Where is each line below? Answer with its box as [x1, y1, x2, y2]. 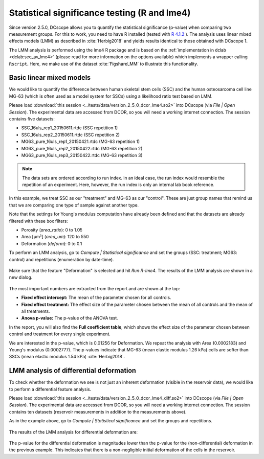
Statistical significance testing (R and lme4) [9, 7, 191, 18]
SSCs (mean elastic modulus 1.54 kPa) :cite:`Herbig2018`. [9, 354, 125, 360]
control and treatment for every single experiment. [9, 331, 110, 337]
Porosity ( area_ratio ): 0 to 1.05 [21, 227, 83, 233]
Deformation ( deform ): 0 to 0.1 [21, 240, 82, 247]
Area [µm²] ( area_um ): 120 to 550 [21, 234, 89, 240]
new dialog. [9, 275, 33, 280]
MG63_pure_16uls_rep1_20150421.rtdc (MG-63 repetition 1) [21, 138, 140, 144]
